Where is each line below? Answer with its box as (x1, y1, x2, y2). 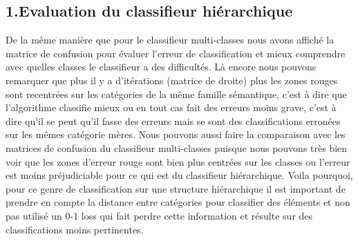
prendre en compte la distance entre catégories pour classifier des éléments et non (6, 195, 350, 209)
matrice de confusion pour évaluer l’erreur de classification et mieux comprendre (6, 46, 346, 60)
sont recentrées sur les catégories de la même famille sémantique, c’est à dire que (6, 86, 347, 101)
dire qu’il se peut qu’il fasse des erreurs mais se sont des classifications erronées (6, 113, 341, 128)
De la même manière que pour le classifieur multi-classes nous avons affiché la (6, 32, 335, 47)
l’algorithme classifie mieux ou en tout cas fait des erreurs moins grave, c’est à (6, 100, 337, 115)
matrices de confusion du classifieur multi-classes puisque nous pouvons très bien (6, 140, 348, 155)
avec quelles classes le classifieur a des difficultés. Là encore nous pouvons (6, 59, 317, 74)
